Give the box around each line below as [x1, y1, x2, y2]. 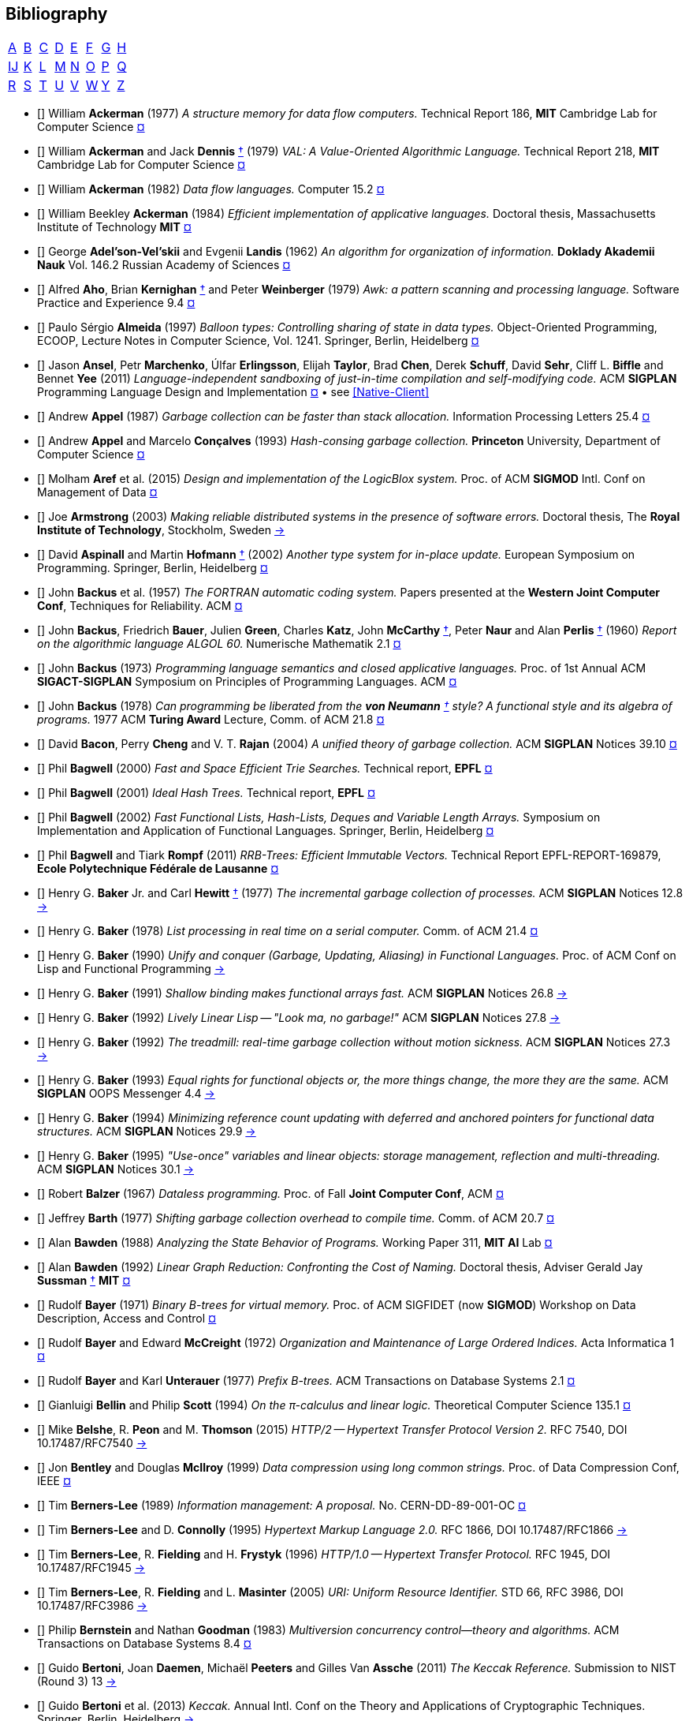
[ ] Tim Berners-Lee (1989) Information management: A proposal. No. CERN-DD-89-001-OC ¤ [37, 1498, 527, 1513]
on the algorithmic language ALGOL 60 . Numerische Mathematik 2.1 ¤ [37, 637, 401, 651]
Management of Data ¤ [37, 485, 158, 499]
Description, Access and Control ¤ [37, 1311, 217, 1326]
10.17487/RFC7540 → [37, 1436, 147, 1450]
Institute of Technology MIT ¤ [37, 220, 192, 234]
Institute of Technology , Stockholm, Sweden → [37, 523, 285, 537]
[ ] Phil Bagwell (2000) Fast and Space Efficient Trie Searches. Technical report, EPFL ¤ [37, 761, 493, 776]
